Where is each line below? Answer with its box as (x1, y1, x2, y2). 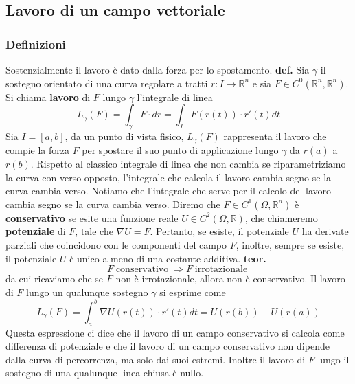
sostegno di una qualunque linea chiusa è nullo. (5, 365, 204, 380)
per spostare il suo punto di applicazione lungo (82, 143, 279, 157)
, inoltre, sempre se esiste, (236, 238, 345, 251)
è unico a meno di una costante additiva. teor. (69, 251, 266, 265)
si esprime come (159, 284, 226, 299)
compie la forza (5, 143, 69, 157)
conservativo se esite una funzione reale (5, 210, 179, 225)
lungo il (317, 352, 350, 366)
